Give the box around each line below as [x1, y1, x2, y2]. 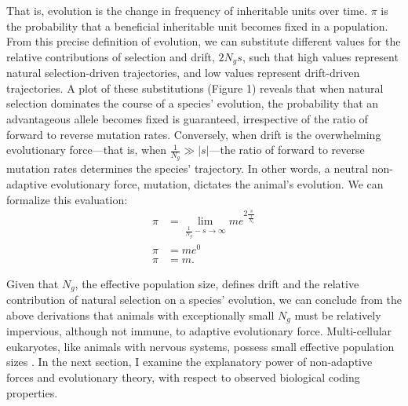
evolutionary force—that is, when [6, 141, 166, 158]
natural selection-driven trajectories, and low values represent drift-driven [6, 64, 360, 81]
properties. [6, 384, 58, 401]
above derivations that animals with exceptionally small [6, 306, 275, 323]
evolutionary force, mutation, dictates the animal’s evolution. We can [50, 176, 384, 192]
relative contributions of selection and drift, [6, 48, 215, 64]
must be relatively [294, 306, 381, 323]
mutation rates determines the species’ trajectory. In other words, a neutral [6, 160, 369, 177]
